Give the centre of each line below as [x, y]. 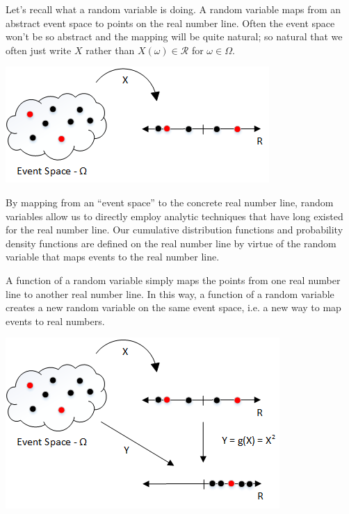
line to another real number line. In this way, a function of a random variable [170, 293]
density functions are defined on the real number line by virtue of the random [171, 243]
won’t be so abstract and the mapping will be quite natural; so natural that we [174, 36]
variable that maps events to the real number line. [113, 257]
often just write [39, 50]
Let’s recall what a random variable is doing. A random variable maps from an [173, 9]
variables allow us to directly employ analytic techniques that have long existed [174, 216]
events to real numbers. [55, 321]
